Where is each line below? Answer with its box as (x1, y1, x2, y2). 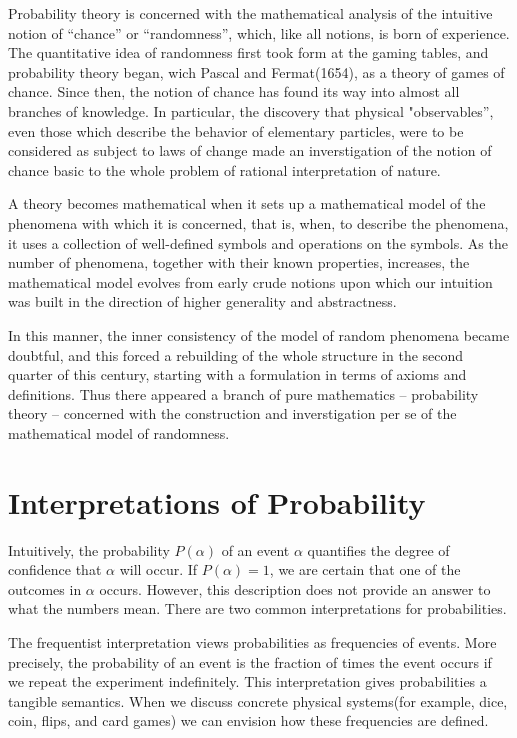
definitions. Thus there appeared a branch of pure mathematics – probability (8, 383, 479, 404)
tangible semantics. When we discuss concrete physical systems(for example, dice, (8, 690, 508, 711)
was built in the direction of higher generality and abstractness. (8, 291, 397, 312)
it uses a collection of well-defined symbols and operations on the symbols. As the (8, 232, 508, 253)
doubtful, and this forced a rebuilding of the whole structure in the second (8, 344, 464, 365)
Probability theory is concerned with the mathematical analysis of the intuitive (8, 3, 493, 23)
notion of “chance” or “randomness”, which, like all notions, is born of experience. (8, 22, 510, 43)
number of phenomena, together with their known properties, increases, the (8, 252, 470, 273)
